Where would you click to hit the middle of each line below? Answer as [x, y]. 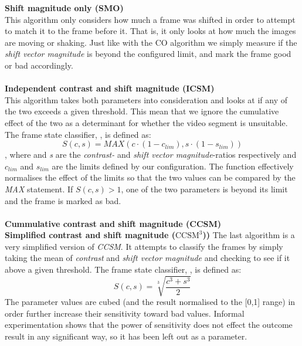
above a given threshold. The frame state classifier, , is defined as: [123, 269]
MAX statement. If [39, 189]
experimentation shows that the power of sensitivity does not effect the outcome [149, 325]
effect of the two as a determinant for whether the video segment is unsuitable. [146, 122]
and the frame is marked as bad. [63, 200]
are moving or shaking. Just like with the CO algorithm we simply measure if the [151, 42]
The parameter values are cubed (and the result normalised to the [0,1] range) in [150, 302]
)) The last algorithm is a [249, 235]
